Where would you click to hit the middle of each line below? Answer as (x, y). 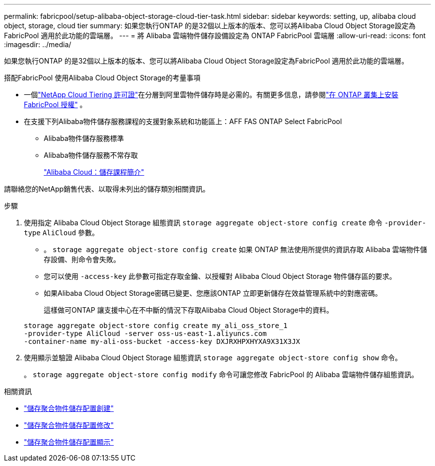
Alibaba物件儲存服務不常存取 (91, 155)
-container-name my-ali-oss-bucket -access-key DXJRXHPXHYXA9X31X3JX (162, 341)
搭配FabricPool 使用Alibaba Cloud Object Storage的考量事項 (102, 78)
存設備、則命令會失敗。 (82, 259)
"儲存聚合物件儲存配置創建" (69, 408)
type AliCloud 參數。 (62, 233)
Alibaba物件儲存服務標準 (84, 138)
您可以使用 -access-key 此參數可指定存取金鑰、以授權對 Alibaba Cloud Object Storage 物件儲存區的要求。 (220, 276)
